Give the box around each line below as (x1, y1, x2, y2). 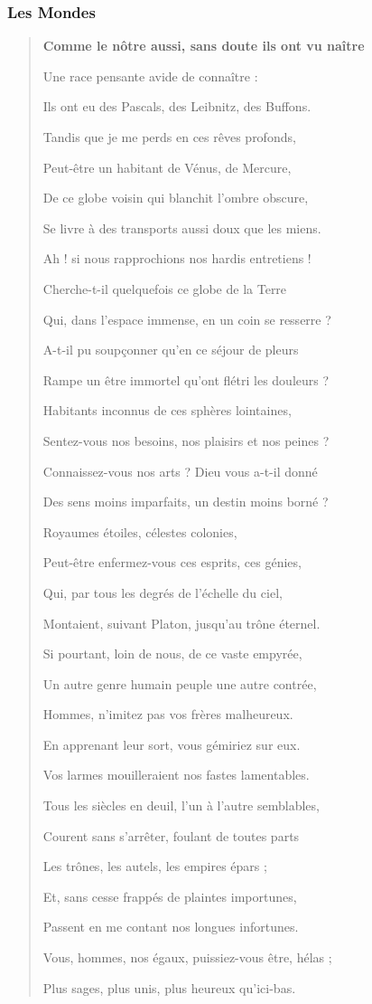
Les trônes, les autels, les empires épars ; (42, 857, 267, 876)
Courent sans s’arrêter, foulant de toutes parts (42, 826, 300, 845)
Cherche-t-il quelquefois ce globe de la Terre (42, 279, 287, 298)
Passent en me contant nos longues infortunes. (42, 917, 299, 936)
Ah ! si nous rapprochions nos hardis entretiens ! (42, 249, 312, 268)
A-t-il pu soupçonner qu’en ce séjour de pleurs (42, 340, 299, 359)
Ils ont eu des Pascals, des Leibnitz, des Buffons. (42, 97, 312, 116)
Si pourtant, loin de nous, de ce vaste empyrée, (42, 644, 302, 663)
